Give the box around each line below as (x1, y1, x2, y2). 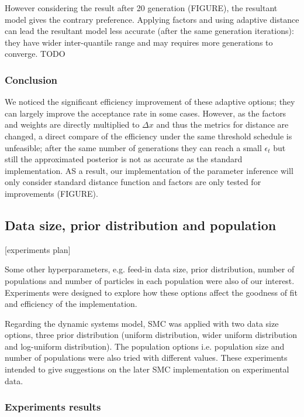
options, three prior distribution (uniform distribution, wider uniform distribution (5, 329, 298, 341)
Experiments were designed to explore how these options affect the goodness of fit (5, 286, 298, 298)
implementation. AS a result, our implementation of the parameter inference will (5, 164, 293, 176)
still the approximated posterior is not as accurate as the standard (5, 153, 243, 165)
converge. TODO (5, 47, 65, 60)
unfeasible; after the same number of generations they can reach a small (5, 141, 262, 153)
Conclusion (5, 72, 57, 87)
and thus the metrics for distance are (156, 118, 289, 131)
